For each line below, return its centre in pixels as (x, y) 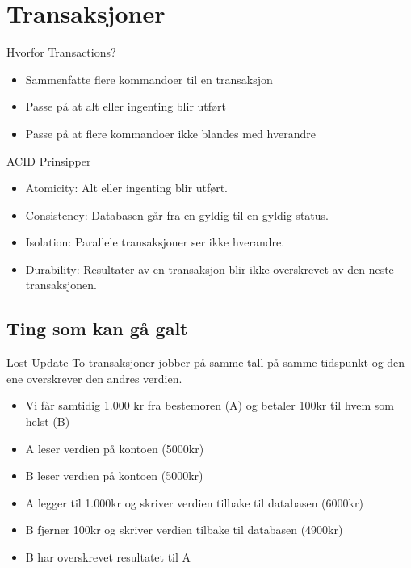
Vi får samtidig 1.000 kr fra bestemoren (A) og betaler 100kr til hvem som (210, 405)
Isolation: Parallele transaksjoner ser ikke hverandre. (155, 242)
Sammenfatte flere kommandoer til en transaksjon (149, 79)
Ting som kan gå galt (97, 328)
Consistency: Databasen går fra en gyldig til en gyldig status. (177, 215)
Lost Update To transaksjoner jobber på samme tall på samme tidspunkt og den (206, 362)
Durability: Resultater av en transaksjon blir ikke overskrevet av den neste (210, 269)
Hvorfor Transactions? (61, 52)
